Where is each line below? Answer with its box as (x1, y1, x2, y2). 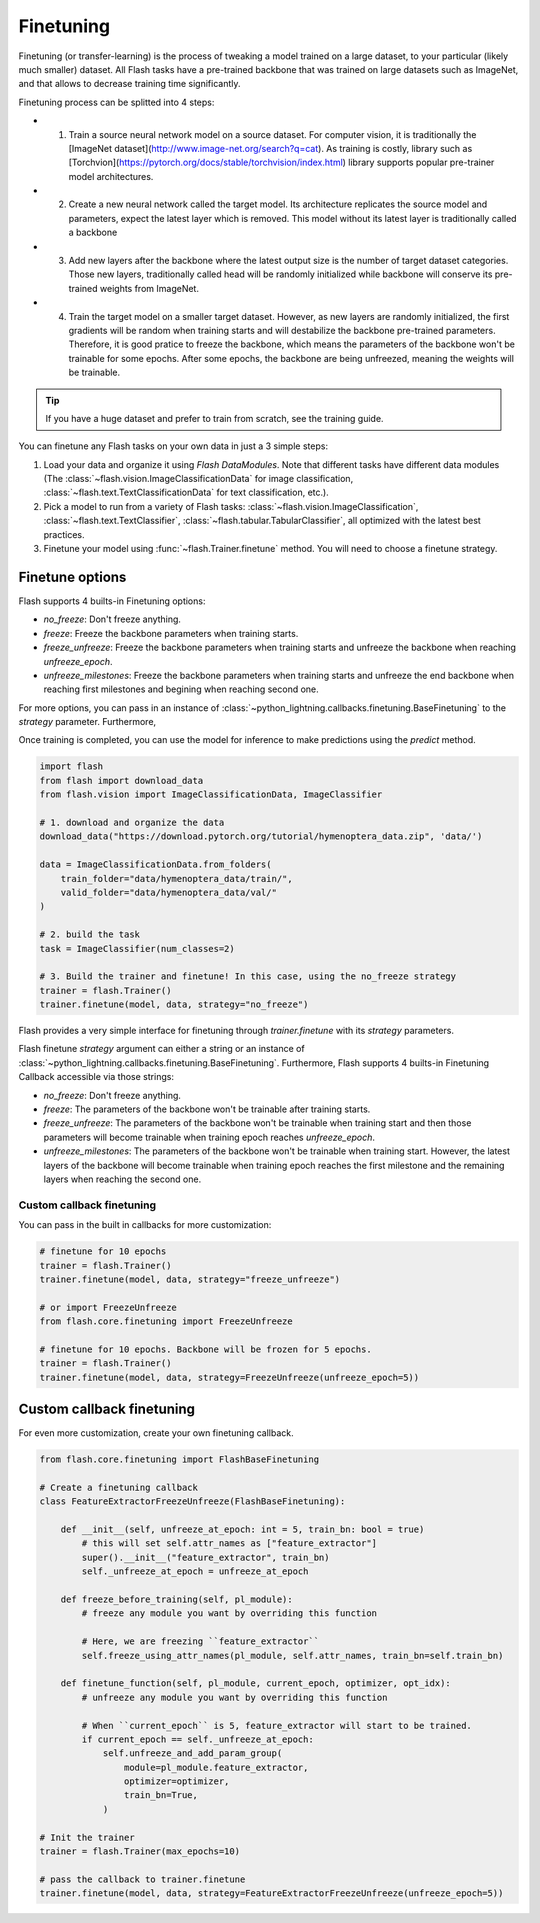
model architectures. (68, 170, 154, 182)
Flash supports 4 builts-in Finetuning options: (18, 595, 206, 607)
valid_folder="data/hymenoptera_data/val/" (60, 886, 277, 898)
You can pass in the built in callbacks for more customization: (18, 1219, 272, 1231)
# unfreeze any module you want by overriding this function (81, 1691, 388, 1703)
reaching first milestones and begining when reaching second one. (43, 683, 319, 695)
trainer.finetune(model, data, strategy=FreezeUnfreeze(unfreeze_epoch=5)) (39, 1371, 420, 1383)
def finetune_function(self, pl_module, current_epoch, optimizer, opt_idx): (60, 1678, 452, 1689)
